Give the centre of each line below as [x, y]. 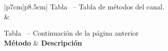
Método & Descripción [43, 42]
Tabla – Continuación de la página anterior [71, 33]
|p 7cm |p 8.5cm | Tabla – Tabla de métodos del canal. [84, 6]
